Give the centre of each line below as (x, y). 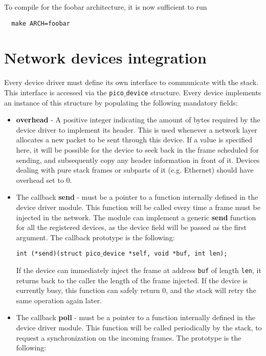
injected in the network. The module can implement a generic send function (136, 217)
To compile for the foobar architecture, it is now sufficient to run (106, 7)
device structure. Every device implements (194, 92)
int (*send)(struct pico (58, 254)
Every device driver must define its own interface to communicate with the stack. (131, 82)
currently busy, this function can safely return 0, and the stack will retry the (136, 290)
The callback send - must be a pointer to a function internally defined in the (137, 197)
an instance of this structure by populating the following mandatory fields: (121, 102)
